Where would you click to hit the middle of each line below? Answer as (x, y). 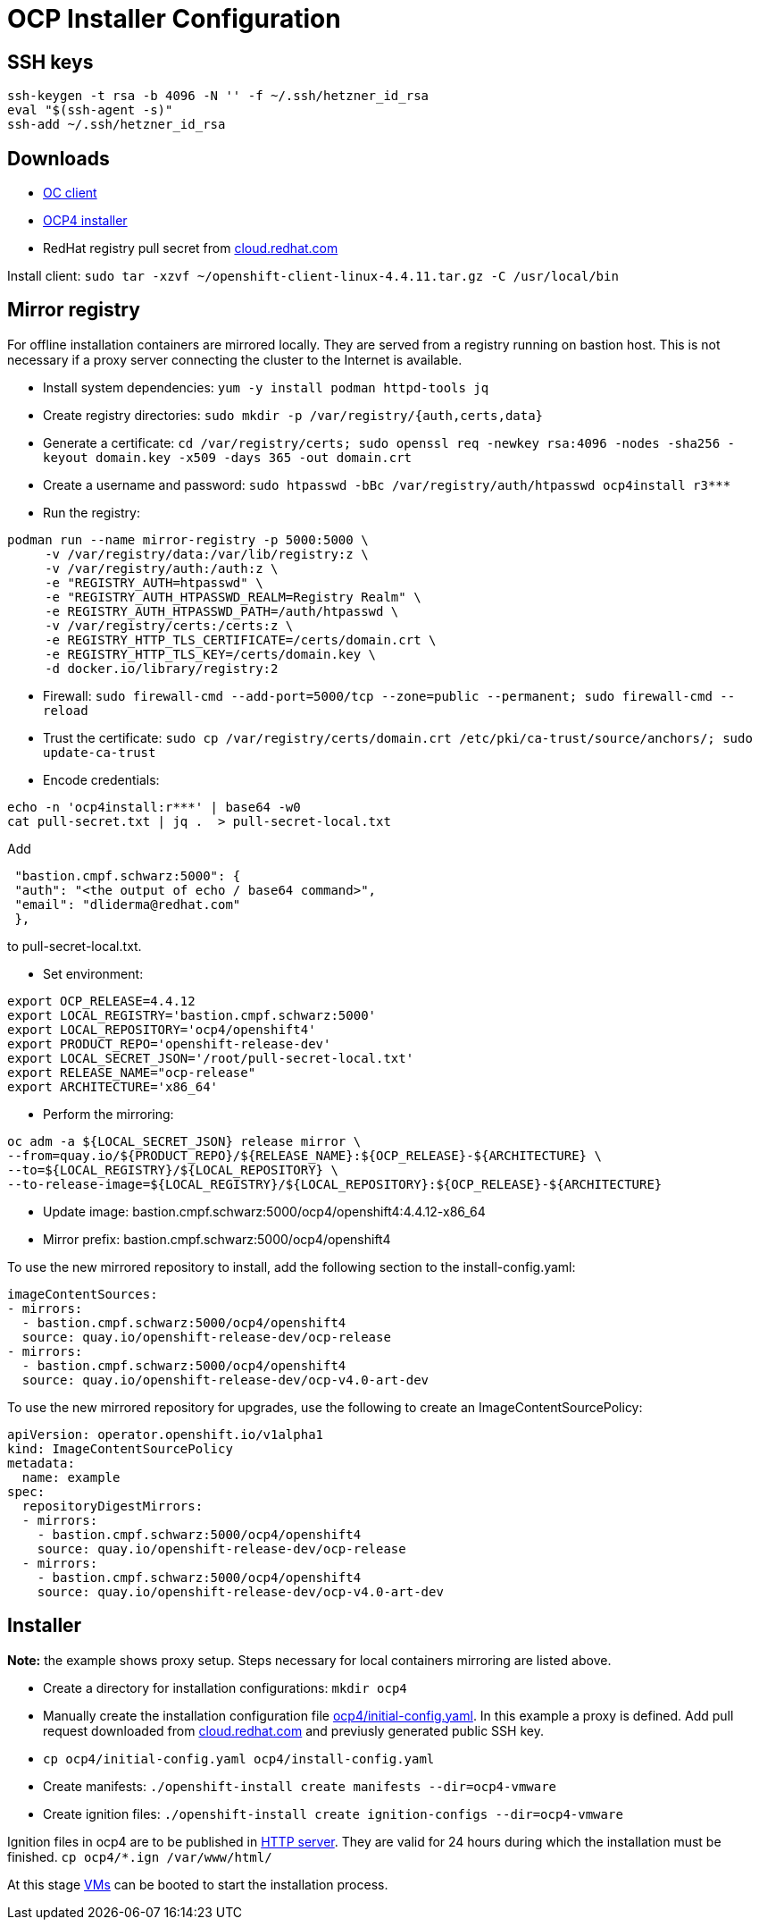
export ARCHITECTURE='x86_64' (113, 1086)
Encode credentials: (101, 779)
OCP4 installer (85, 221)
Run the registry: (92, 512)
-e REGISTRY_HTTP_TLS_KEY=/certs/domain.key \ (211, 654)
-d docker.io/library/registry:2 (162, 668)
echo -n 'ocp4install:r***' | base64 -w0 (154, 807)
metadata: (41, 1463)
